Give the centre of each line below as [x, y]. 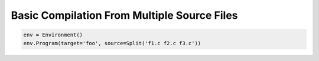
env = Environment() [53, 35]
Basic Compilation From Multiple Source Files [125, 15]
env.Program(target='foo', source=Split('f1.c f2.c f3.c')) [112, 43]
